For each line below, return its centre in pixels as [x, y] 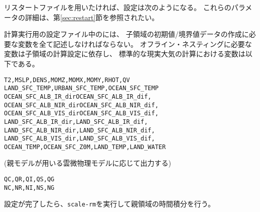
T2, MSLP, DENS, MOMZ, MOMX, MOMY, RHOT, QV [67, 80]
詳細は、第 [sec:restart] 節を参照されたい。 [92, 17]
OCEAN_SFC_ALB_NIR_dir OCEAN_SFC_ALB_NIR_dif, [81, 105]
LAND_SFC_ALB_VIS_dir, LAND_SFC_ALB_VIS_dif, [80, 139]
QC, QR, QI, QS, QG [29, 180]
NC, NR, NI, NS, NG [29, 188]
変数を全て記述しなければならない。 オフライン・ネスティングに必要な [135, 44]
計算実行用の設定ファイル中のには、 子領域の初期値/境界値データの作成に [126, 34]
